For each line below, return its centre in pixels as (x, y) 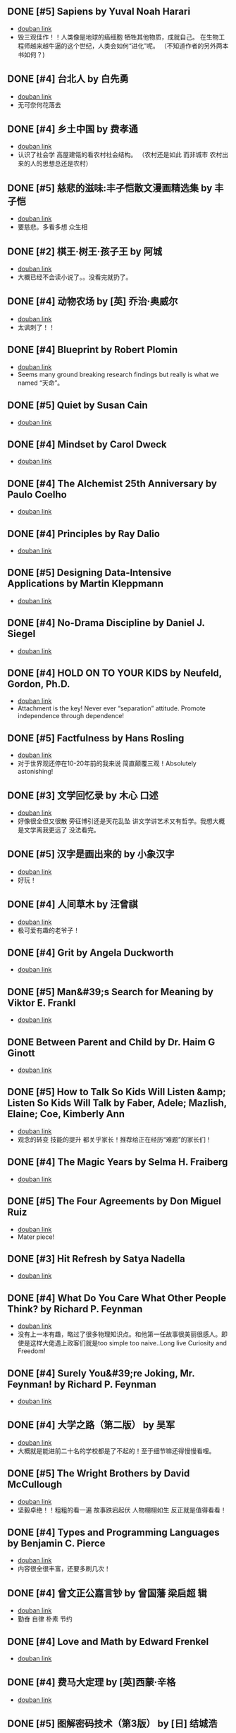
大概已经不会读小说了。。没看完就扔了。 (75, 277)
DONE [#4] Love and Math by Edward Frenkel (108, 1641)
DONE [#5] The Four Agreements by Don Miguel (114, 1201)
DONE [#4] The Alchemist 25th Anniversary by (112, 483)
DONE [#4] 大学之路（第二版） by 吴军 (91, 1425)
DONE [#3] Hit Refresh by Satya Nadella (96, 1258)
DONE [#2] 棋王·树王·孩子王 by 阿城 (85, 251)
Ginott (21, 1053)
